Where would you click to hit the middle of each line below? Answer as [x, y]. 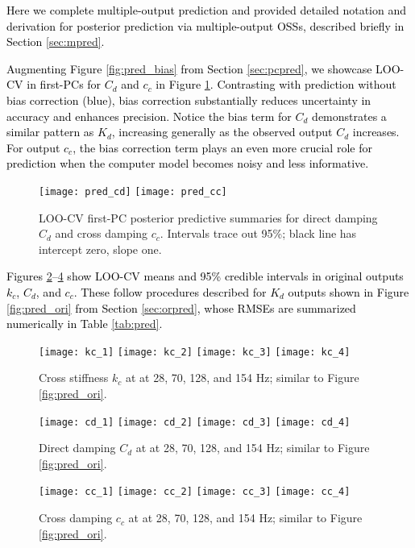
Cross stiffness [74, 378]
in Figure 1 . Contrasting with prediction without [276, 84]
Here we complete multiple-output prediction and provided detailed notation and [206, 10]
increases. [376, 132]
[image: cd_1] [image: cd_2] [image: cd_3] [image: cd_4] [195, 422]
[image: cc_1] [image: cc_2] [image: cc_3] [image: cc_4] [195, 492]
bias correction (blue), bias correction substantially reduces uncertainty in [189, 100]
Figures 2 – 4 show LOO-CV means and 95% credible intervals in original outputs [205, 276]
